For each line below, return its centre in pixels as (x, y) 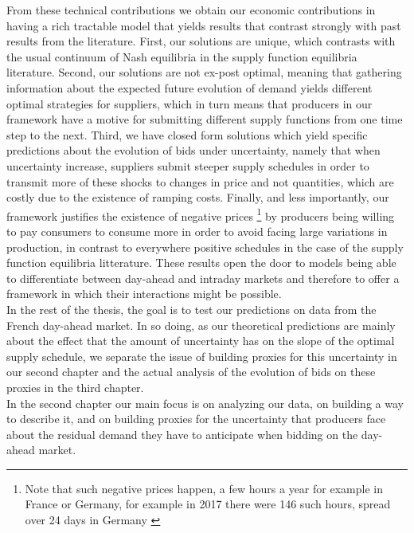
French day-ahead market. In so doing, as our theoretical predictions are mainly (201, 325)
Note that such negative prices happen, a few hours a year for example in (204, 488)
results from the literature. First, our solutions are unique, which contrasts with (201, 41)
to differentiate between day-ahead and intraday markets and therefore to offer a (203, 278)
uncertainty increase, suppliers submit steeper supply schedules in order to (188, 165)
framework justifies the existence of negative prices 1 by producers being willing (201, 214)
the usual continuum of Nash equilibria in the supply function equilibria (182, 56)
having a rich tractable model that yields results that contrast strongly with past (204, 25)
